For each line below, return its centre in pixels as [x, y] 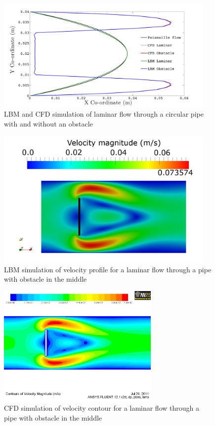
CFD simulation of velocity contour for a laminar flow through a [102, 408]
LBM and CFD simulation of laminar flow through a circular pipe [104, 114]
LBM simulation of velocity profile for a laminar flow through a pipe [108, 269]
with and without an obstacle [48, 124]
